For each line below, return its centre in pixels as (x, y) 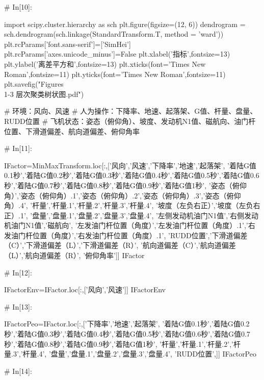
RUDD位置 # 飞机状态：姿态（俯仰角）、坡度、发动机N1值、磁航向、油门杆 (130, 121)
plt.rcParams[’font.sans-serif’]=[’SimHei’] (68, 44)
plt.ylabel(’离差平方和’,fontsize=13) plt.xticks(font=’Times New (105, 64)
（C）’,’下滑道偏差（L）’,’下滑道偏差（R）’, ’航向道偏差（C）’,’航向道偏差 (120, 245)
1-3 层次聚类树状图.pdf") (44, 94)
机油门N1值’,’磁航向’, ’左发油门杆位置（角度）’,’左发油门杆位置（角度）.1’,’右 (130, 225)
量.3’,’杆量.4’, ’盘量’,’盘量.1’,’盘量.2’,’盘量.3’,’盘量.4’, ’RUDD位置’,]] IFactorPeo (130, 354)
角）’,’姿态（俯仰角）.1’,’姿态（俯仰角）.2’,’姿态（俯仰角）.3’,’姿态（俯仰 (123, 195)
